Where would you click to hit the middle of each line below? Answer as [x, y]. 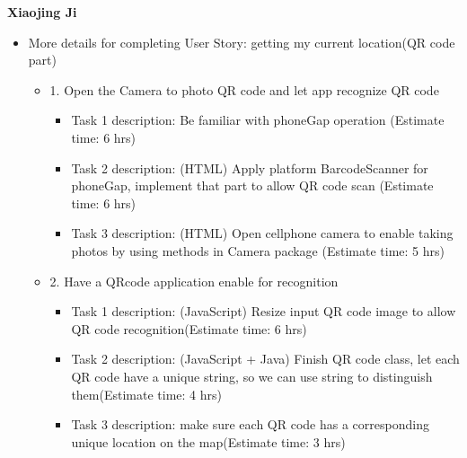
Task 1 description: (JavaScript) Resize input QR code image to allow [264, 311]
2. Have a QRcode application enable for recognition [194, 281]
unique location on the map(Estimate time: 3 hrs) [208, 441]
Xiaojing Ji [42, 12]
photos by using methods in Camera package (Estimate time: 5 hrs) [258, 250]
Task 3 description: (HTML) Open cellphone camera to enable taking [262, 233]
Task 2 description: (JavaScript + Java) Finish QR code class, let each [265, 359]
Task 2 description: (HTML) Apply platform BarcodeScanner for [250, 167]
